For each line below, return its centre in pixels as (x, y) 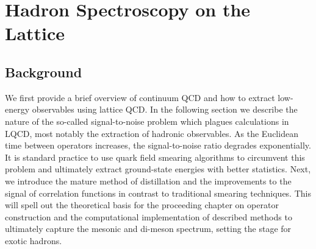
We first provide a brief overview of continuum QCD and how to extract (140, 97)
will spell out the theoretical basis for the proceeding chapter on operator (142, 205)
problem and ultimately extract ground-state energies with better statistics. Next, (158, 169)
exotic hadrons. (34, 240)
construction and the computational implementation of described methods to (149, 216)
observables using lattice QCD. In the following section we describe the (165, 109)
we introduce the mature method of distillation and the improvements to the (148, 181)
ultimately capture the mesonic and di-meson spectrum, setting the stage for (148, 229)
